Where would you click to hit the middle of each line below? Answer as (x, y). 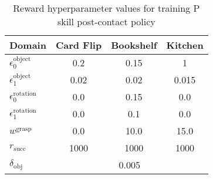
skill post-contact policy (106, 21)
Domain (28, 45)
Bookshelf (134, 45)
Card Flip (79, 45)
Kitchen (185, 45)
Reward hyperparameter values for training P (107, 8)
